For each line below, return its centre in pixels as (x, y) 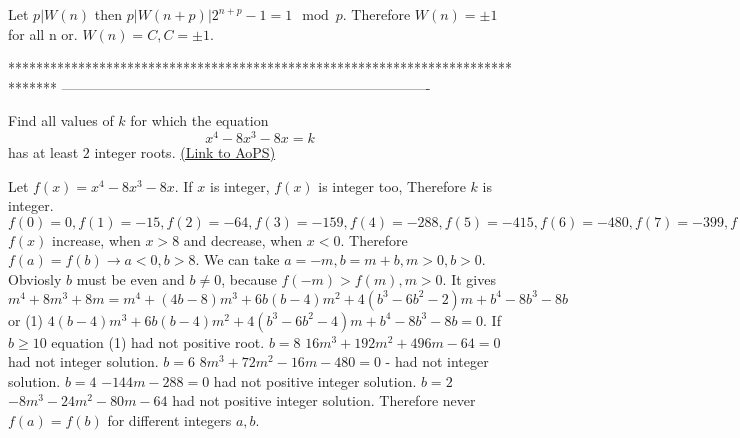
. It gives (469, 279)
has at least (43, 152)
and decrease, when (243, 239)
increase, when (96, 239)
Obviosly (35, 279)
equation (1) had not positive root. (158, 341)
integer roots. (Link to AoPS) (185, 152)
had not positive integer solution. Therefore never (324, 400)
